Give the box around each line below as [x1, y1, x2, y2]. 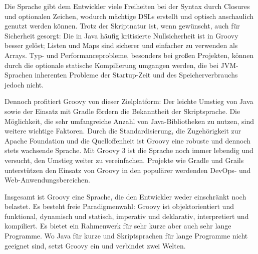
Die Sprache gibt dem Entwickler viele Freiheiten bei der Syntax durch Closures [5, 1, 250, 11]
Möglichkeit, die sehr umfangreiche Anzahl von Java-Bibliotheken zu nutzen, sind [5, 115, 254, 126]
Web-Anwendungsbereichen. [5, 174, 90, 185]
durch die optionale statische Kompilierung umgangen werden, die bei [5, 59, 218, 70]
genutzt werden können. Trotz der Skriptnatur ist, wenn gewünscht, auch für [5, 20, 240, 31]
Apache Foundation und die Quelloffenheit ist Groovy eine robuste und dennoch [5, 135, 250, 145]
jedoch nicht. [5, 79, 44, 89]
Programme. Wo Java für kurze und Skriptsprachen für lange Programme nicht [5, 230, 248, 241]
